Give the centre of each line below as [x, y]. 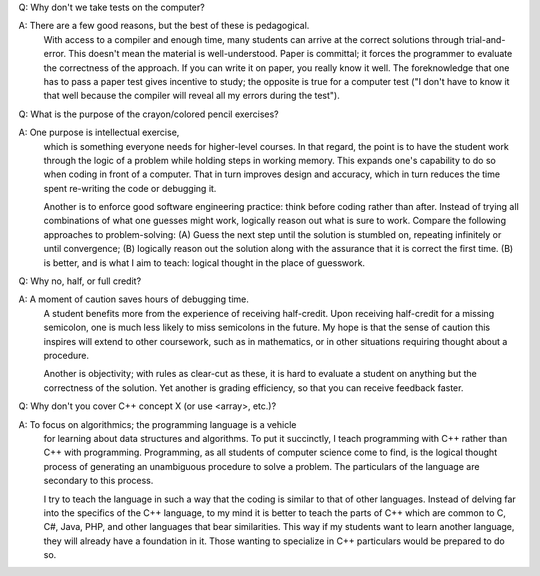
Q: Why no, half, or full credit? [80, 281]
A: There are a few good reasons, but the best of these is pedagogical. [164, 26]
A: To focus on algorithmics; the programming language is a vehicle [157, 424]
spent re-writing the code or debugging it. [130, 188]
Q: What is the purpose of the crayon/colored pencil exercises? [148, 114]
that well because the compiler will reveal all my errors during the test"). [191, 96]
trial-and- [486, 39]
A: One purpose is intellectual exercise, [99, 132]
